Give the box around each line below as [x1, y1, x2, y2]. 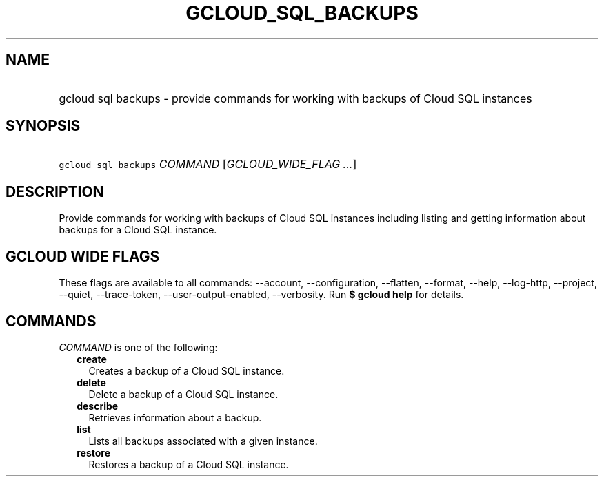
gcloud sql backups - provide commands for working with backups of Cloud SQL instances [59, 91, 532, 105]
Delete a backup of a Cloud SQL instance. [88, 388, 279, 400]
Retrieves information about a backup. [88, 411, 262, 423]
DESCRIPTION [6, 182, 104, 200]
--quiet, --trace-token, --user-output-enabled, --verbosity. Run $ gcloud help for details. [59, 289, 464, 301]
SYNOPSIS [6, 117, 81, 135]
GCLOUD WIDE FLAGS [6, 247, 160, 265]
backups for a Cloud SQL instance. [59, 224, 217, 236]
